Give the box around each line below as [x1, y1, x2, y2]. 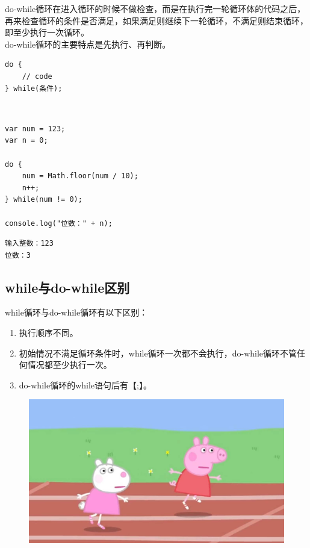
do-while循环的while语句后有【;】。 [19, 378, 152, 391]
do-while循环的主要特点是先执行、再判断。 [5, 37, 171, 50]
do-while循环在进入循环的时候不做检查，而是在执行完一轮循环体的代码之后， [5, 2, 306, 14]
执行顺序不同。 [19, 326, 78, 339]
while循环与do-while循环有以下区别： [5, 306, 148, 319]
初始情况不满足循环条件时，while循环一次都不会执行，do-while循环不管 [19, 346, 297, 359]
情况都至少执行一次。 [27, 358, 112, 371]
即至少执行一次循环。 [5, 26, 89, 39]
